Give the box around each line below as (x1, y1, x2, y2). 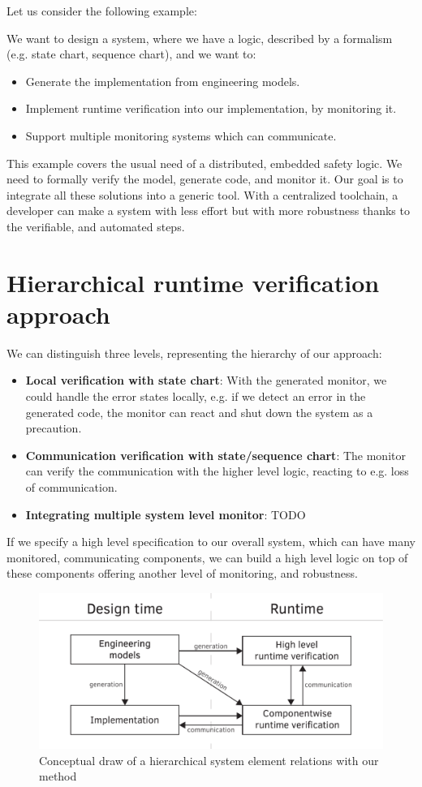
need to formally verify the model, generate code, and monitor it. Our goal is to (6, 170, 403, 187)
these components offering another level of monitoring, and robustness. (6, 565, 358, 582)
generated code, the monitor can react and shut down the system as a (25, 403, 373, 420)
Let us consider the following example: (6, 2, 197, 19)
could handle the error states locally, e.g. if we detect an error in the (25, 388, 366, 405)
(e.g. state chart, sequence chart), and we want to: (6, 45, 256, 62)
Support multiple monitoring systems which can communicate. (25, 127, 337, 144)
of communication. (25, 479, 118, 495)
